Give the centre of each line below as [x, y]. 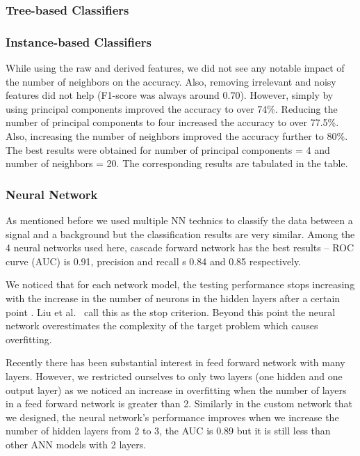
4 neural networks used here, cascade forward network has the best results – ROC [180, 247]
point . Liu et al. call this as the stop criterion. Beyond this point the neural [171, 312]
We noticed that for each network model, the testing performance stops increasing [180, 284]
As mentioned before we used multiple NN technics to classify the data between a [179, 220]
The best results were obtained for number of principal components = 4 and [168, 149]
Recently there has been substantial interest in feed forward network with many [175, 362]
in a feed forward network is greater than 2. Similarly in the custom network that [179, 403]
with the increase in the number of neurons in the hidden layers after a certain [173, 298]
